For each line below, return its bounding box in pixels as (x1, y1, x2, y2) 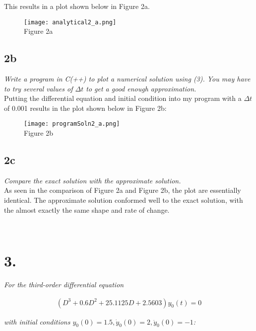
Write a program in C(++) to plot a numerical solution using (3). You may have (4, 74, 251, 84)
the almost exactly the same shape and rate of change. (4, 204, 170, 215)
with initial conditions (4, 316, 70, 327)
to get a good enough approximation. (86, 83, 196, 93)
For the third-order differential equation (4, 279, 124, 289)
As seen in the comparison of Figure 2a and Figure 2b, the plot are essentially (4, 185, 241, 195)
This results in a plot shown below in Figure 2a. (4, 1, 150, 11)
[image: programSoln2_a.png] (24, 120, 120, 128)
